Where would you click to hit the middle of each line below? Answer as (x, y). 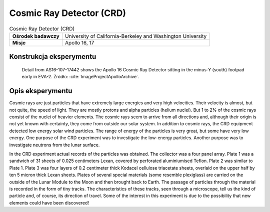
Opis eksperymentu (41, 91)
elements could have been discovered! (49, 203)
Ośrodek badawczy (36, 36)
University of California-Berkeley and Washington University (136, 36)
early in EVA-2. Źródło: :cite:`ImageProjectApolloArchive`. (80, 77)
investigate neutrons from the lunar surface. (54, 145)
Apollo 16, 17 (80, 42)
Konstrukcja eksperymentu (53, 57)
